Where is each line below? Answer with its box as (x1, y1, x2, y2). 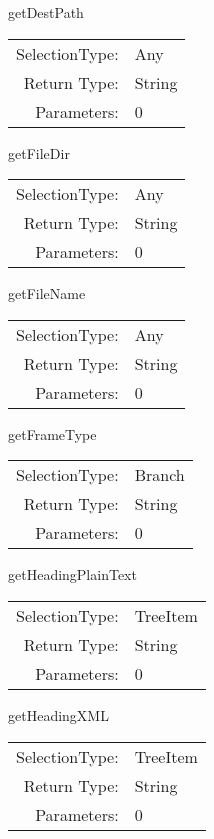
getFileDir (8, 142, 70, 163)
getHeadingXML (8, 704, 109, 725)
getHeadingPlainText (8, 564, 137, 585)
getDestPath (8, 2, 84, 22)
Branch (134, 463, 185, 487)
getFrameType (8, 423, 97, 444)
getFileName (8, 283, 86, 304)
